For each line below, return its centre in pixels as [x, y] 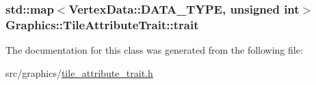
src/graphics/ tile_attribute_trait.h [79, 72]
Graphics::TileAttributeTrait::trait [102, 24]
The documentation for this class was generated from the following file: [154, 50]
